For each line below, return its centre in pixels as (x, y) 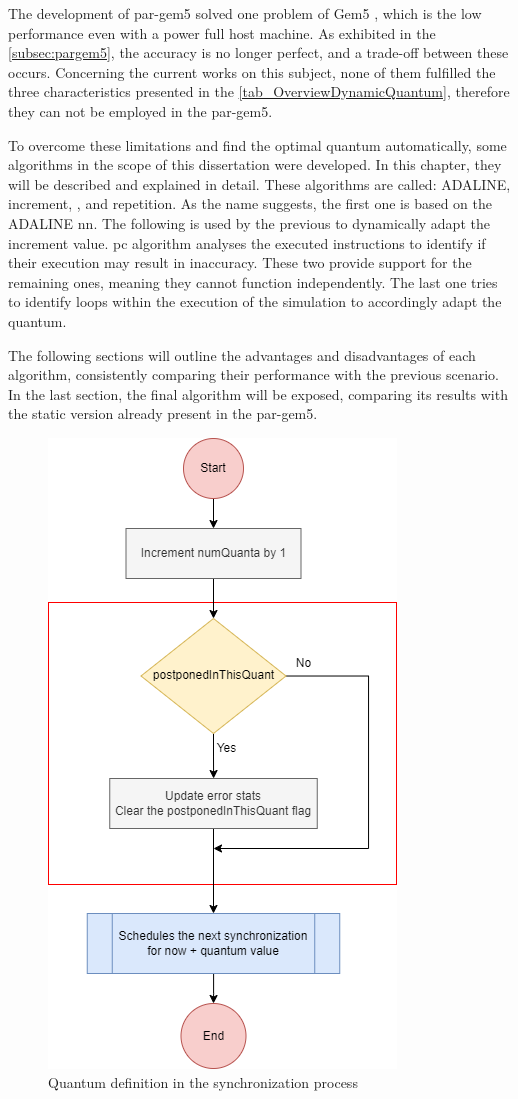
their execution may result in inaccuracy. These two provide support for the (240, 262)
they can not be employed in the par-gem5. (140, 110)
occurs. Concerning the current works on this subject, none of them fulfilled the (252, 71)
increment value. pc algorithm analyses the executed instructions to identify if (247, 242)
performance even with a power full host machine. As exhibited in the (222, 32)
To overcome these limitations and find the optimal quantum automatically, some (257, 144)
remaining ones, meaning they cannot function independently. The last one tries (253, 281)
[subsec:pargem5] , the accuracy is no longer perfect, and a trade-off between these (258, 52)
